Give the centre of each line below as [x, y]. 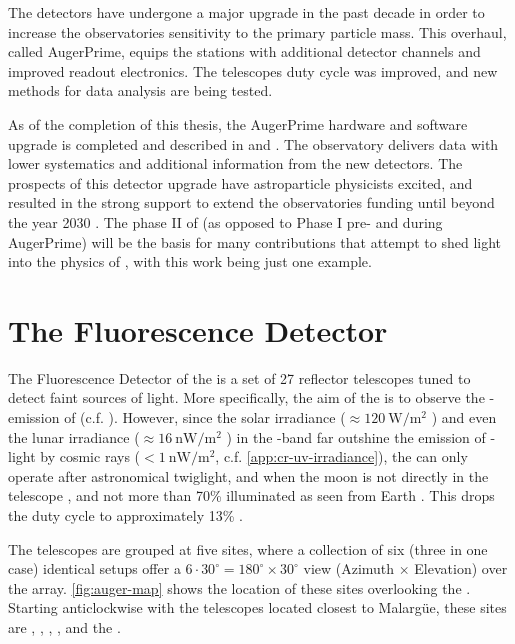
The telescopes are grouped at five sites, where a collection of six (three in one [248, 548]
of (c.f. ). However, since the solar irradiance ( [205, 417]
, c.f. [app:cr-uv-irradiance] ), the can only [341, 456]
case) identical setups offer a [94, 568]
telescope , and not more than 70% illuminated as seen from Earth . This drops [251, 495]
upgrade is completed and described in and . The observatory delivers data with [253, 143]
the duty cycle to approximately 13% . [125, 515]
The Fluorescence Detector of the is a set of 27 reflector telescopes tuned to [239, 377]
